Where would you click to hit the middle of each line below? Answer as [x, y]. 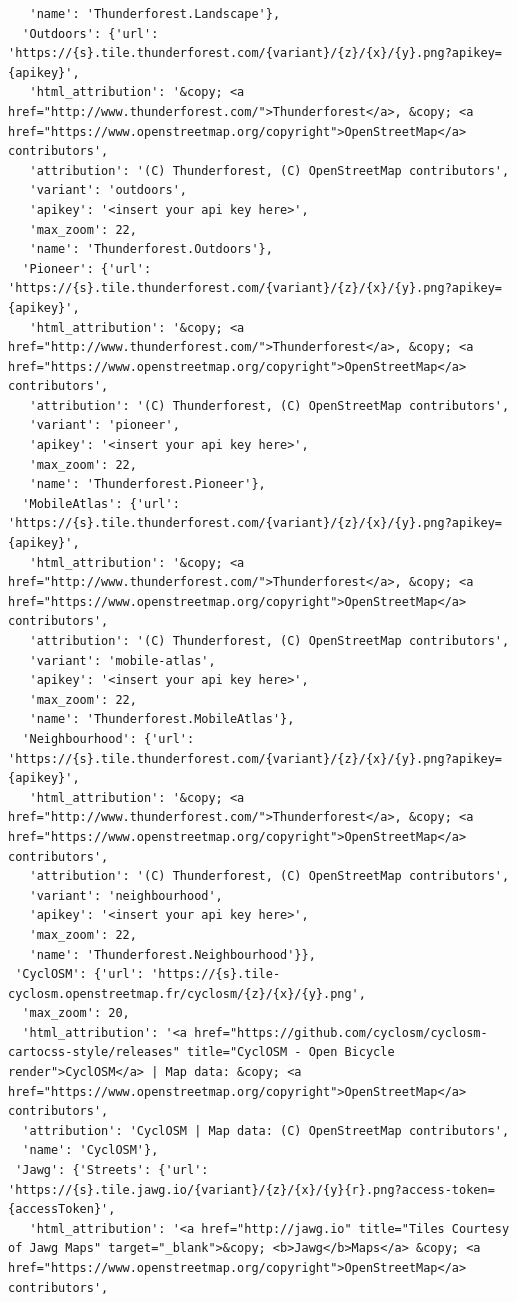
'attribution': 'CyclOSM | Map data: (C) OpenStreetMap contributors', [266, 1130]
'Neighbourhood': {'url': [108, 738]
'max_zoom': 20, [76, 1013]
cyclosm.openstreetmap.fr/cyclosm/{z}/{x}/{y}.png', [187, 993]
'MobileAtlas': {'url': [101, 503]
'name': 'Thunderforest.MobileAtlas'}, [162, 719]
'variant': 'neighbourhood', [126, 895]
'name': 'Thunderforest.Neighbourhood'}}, [172, 954]
